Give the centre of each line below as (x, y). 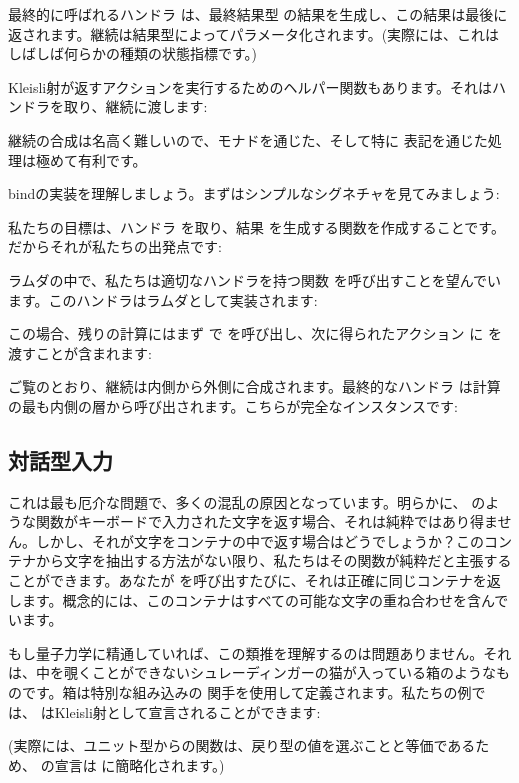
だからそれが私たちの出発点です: (115, 246)
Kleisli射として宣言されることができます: (187, 711)
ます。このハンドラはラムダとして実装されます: (163, 299)
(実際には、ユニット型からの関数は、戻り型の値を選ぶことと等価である (242, 745)
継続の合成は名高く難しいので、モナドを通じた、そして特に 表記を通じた (248, 139)
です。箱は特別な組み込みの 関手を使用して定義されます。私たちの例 (246, 692)
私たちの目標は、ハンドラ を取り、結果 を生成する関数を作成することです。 (256, 226)
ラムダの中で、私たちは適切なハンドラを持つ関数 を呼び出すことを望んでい (254, 279)
